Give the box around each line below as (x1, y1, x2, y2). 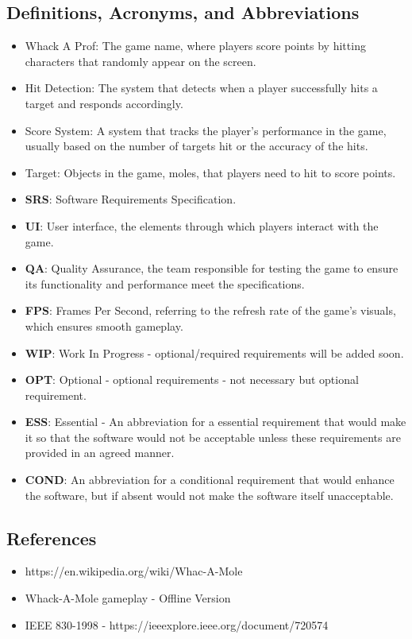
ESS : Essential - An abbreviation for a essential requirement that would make (25, 413, 406, 430)
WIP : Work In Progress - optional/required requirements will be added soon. (25, 344, 404, 361)
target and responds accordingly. (25, 95, 183, 111)
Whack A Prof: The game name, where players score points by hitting (25, 37, 366, 54)
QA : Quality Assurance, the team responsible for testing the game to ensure (25, 260, 399, 277)
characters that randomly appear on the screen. (25, 52, 256, 69)
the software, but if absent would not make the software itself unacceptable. (25, 486, 394, 503)
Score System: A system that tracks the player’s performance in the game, (25, 122, 387, 138)
